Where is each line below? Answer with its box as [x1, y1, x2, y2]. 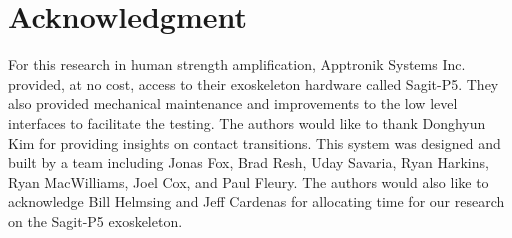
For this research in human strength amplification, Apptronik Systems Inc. [8, 54, 466, 75]
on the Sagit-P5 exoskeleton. [8, 210, 183, 231]
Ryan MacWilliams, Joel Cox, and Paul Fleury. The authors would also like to [8, 171, 489, 192]
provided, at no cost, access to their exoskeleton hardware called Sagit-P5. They [8, 73, 499, 94]
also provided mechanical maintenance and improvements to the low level [8, 93, 458, 114]
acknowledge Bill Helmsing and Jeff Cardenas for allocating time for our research [8, 191, 505, 212]
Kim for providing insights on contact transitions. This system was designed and [8, 132, 501, 153]
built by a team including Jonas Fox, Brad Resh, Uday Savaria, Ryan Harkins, [8, 152, 489, 173]
